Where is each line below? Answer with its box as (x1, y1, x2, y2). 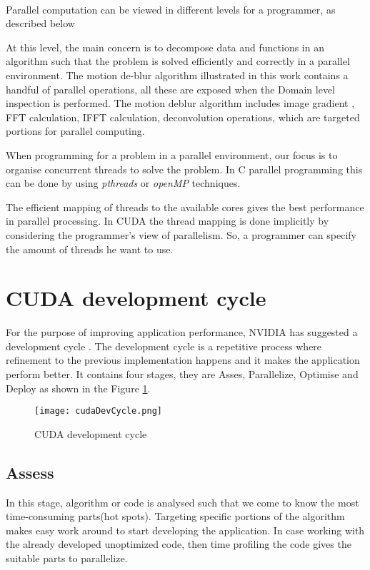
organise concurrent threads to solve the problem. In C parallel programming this (6, 161, 363, 176)
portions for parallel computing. (6, 123, 145, 138)
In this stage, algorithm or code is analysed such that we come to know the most (6, 494, 359, 509)
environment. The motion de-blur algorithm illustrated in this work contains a (6, 67, 349, 82)
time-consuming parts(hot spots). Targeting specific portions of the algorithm (6, 509, 345, 524)
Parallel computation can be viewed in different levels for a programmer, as (6, 1, 336, 16)
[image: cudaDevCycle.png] (34, 406, 162, 417)
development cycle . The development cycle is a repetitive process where (6, 338, 322, 353)
